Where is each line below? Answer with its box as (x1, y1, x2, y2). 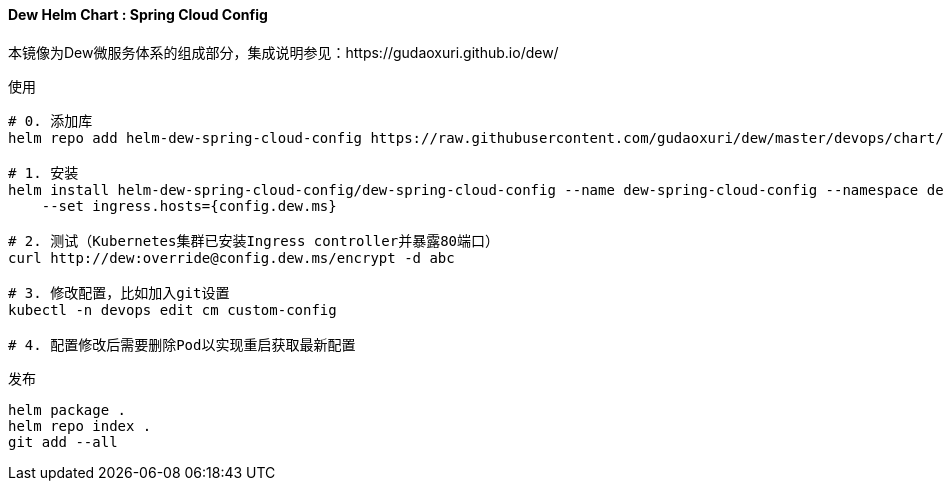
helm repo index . (8, 417, 152, 434)
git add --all (8, 433, 118, 450)
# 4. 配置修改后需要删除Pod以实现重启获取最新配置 (8, 336, 356, 353)
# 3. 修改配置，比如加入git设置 (8, 284, 230, 301)
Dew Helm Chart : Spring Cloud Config (8, 6, 268, 23)
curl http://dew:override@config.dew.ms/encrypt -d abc (8, 249, 455, 266)
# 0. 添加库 (8, 112, 93, 129)
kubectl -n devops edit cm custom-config (8, 301, 337, 318)
